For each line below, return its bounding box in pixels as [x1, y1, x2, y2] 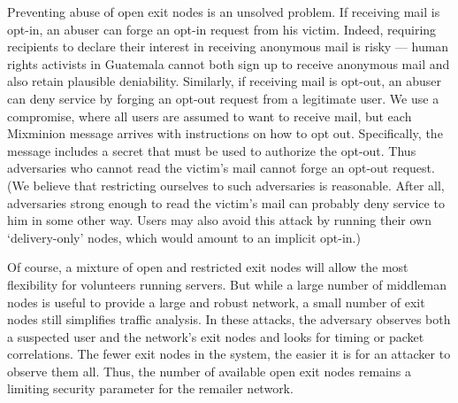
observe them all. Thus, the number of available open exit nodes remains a [7, 361, 411, 380]
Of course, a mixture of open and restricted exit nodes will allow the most [7, 258, 408, 276]
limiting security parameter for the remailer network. [7, 379, 294, 398]
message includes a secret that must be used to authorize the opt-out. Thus [7, 141, 416, 159]
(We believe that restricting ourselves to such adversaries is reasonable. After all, [7, 175, 445, 194]
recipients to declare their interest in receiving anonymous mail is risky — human [7, 37, 449, 56]
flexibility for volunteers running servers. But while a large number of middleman [7, 275, 447, 293]
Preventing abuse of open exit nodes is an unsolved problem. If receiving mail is [7, 3, 440, 20]
